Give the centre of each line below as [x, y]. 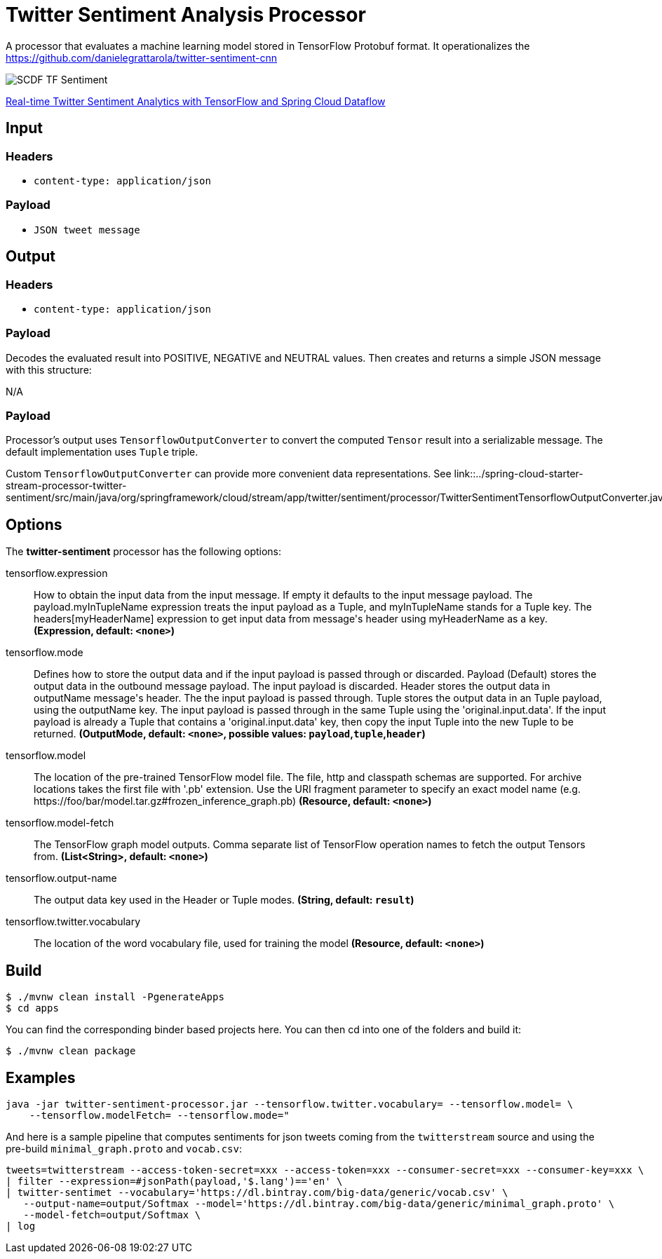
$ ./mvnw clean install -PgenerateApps [115, 997]
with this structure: [49, 369]
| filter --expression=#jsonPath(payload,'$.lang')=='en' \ [174, 1181]
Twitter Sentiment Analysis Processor [186, 15]
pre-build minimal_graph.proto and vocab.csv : [124, 1148]
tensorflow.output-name [61, 878]
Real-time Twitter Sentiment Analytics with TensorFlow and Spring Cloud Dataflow [196, 101]
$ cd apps [32, 1008]
